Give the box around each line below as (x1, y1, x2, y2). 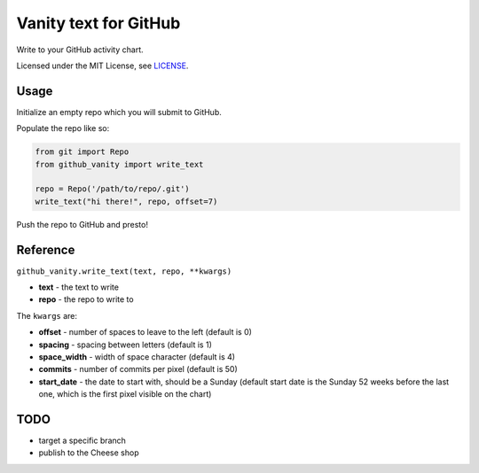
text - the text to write (38, 282, 120, 292)
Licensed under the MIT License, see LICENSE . (16, 60, 189, 71)
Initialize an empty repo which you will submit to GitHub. (16, 106, 222, 117)
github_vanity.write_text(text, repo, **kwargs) (16, 266, 232, 276)
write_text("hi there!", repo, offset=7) (35, 196, 218, 206)
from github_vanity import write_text (35, 159, 204, 169)
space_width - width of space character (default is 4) (38, 352, 235, 362)
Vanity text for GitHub (16, 13, 181, 33)
